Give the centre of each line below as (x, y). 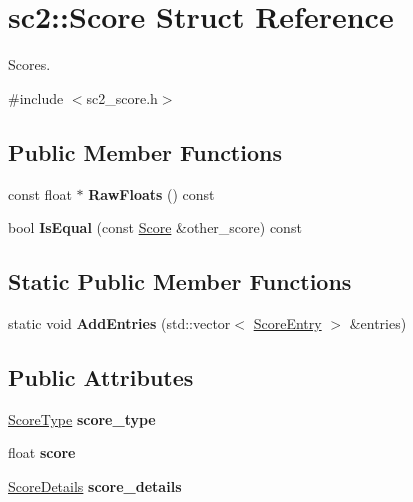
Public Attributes (101, 376)
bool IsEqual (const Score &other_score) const (155, 227)
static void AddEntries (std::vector (119, 322)
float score (42, 452)
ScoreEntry (287, 322)
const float (40, 193)
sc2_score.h (122, 97)
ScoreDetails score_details (95, 485)
